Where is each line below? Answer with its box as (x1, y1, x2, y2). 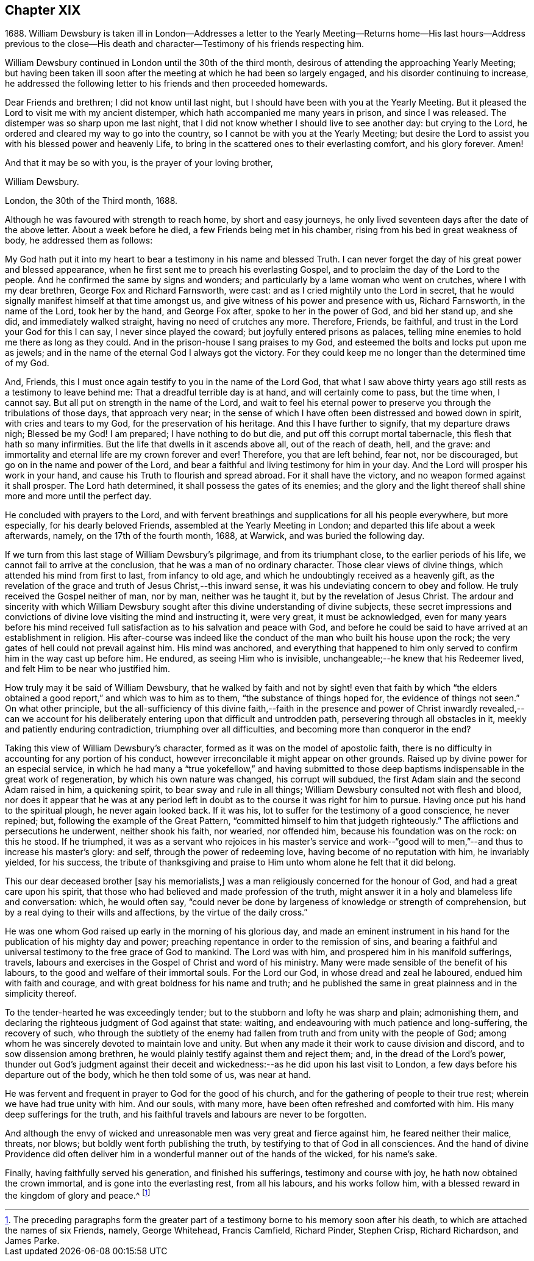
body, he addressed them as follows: (5, 235, 153, 246)
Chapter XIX (5, 2, 81, 18)
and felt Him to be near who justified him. (5, 663, 171, 674)
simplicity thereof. (5, 988, 77, 999)
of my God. (5, 358, 49, 369)
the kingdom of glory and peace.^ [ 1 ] (5, 1188, 151, 1201)
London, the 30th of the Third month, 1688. (5, 195, 178, 206)
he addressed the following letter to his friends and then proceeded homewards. (5, 78, 328, 89)
